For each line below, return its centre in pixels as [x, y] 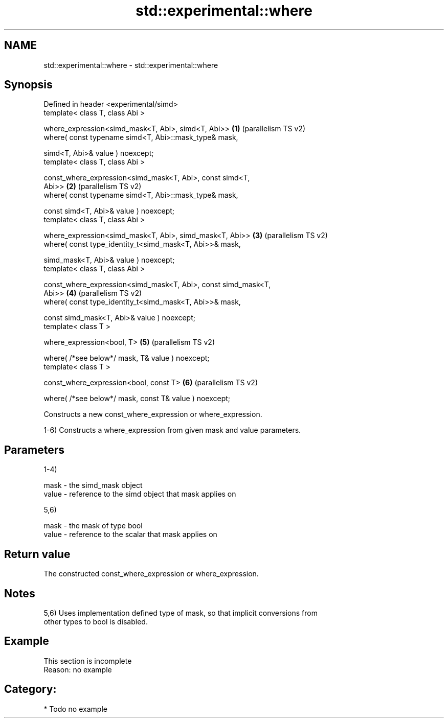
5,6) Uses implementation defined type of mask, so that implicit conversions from [181, 613]
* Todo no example [75, 709]
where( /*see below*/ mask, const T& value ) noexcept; [137, 399]
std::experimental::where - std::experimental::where [131, 65]
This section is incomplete [88, 661]
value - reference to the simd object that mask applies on [140, 494]
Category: [30, 689]
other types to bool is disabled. [96, 621]
